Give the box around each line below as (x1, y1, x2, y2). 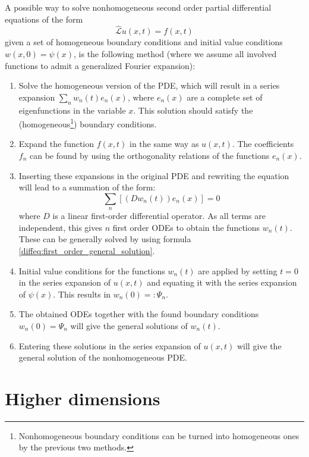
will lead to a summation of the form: (18, 181, 156, 193)
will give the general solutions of (70, 319, 188, 331)
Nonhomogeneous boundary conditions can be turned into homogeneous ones (18, 429, 299, 442)
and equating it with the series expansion (147, 276, 297, 289)
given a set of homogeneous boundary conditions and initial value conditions (5, 36, 283, 48)
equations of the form (5, 12, 83, 25)
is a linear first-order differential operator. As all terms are (52, 209, 266, 222)
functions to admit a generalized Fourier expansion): (5, 59, 196, 71)
